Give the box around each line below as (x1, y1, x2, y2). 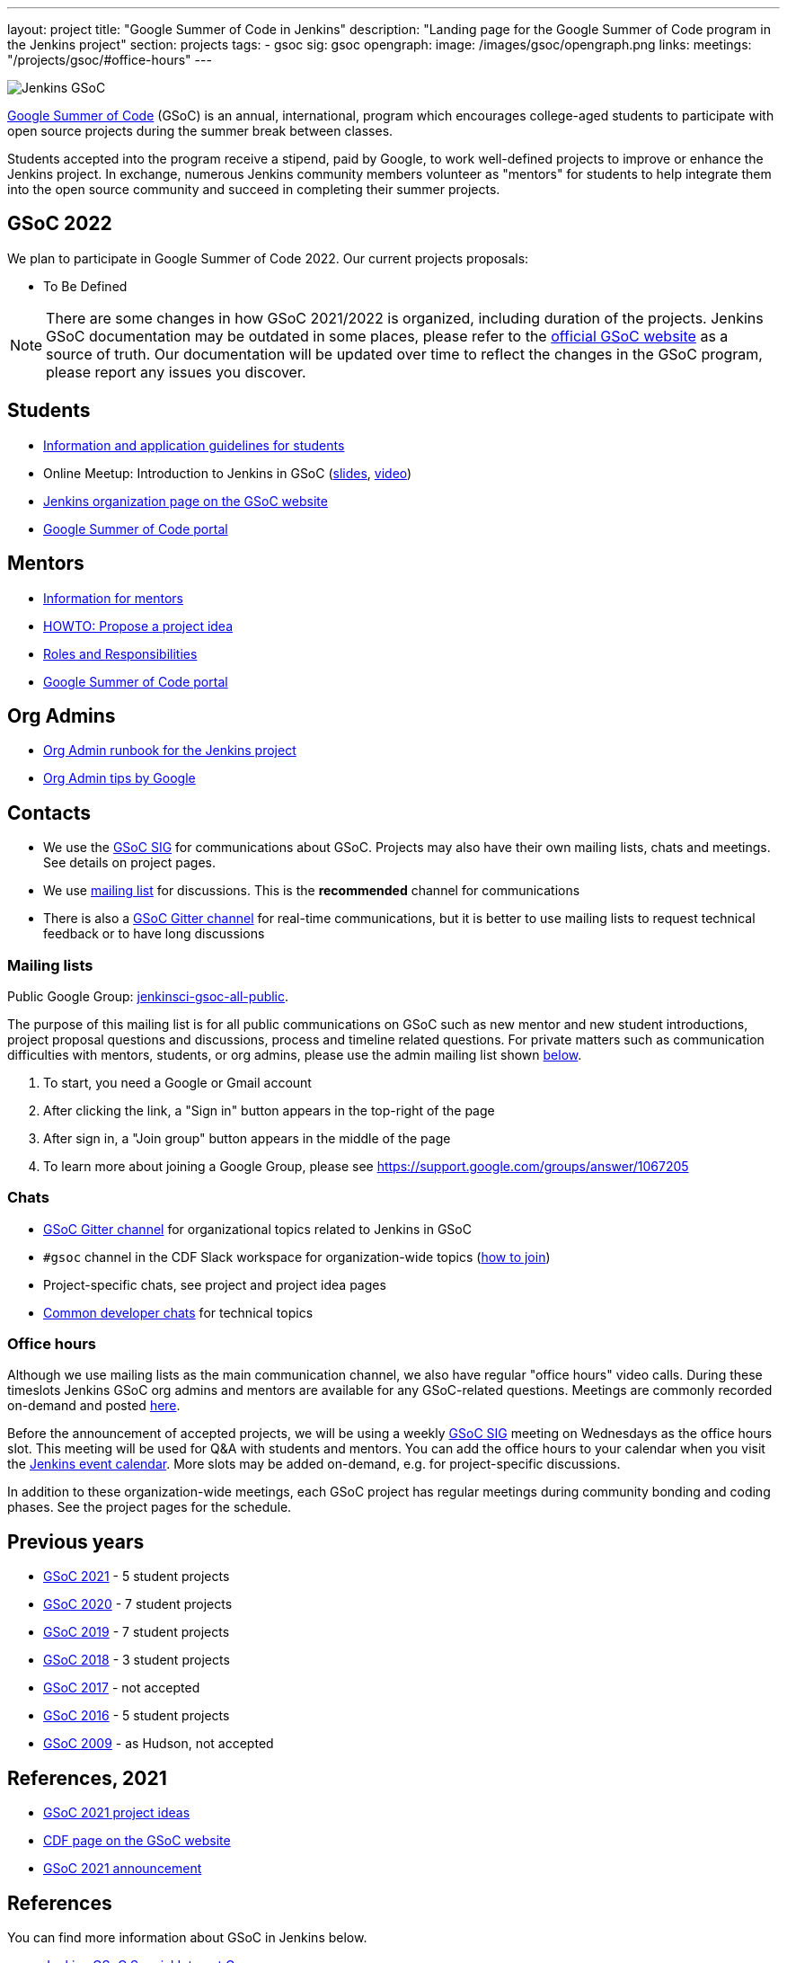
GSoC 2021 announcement (43, 1861, 202, 1877)
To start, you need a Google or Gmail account (43, 1074, 312, 1090)
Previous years (7, 1530, 145, 1553)
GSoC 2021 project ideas (43, 1805, 190, 1821)
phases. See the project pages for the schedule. (7, 1499, 292, 1515)
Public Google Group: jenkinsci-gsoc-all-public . (7, 988, 289, 1004)
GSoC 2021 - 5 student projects (43, 1568, 230, 1585)
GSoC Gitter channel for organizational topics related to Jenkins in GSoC (43, 1221, 472, 1237)
